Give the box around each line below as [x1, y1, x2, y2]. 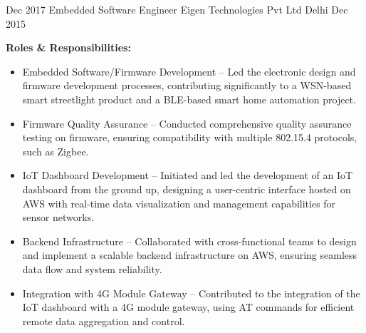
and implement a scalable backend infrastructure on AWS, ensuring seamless [22, 247, 357, 262]
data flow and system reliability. [22, 261, 162, 276]
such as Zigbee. [22, 143, 89, 158]
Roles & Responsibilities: [6, 40, 131, 55]
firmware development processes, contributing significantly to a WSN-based [22, 78, 352, 93]
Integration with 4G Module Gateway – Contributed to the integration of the [22, 285, 360, 300]
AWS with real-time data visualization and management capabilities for [22, 195, 336, 210]
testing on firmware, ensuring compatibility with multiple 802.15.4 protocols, [22, 130, 357, 145]
